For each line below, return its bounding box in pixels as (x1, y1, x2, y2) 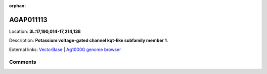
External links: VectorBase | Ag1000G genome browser (9, 47, 121, 52)
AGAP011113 (9, 15, 48, 24)
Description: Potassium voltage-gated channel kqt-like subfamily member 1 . (9, 37, 168, 44)
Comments (9, 59, 37, 66)
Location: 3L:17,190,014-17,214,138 (9, 28, 81, 34)
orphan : (9, 3, 26, 8)
